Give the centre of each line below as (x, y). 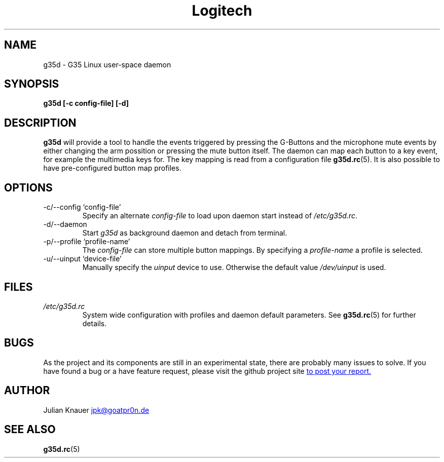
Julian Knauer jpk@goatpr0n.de (96, 410)
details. (95, 323)
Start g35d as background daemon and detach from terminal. (185, 233)
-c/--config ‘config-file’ (82, 207)
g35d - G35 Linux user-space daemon (107, 64)
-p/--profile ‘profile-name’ (87, 242)
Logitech (222, 11)
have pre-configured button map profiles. (112, 168)
